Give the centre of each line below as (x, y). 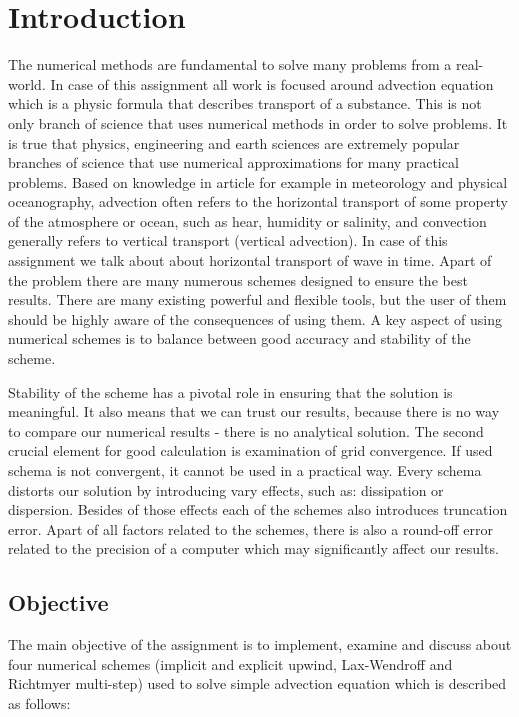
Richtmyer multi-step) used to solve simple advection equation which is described (257, 683)
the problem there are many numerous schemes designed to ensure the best (238, 279)
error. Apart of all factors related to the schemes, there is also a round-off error (250, 528)
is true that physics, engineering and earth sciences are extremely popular (234, 142)
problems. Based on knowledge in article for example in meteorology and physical (258, 181)
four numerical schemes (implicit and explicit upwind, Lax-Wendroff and (230, 663)
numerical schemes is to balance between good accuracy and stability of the (239, 338)
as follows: (39, 702)
